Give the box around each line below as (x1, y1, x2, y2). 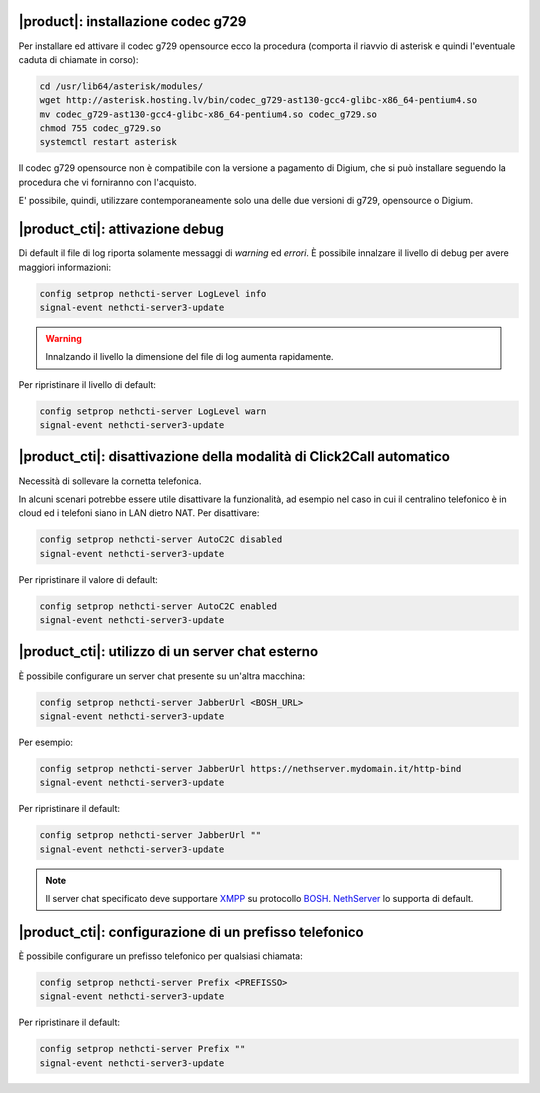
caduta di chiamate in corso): (18, 53, 139, 65)
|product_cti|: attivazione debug (18, 221, 224, 238)
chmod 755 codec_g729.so (39, 123, 162, 134)
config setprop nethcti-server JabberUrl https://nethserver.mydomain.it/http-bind (39, 763, 462, 774)
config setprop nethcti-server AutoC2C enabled (39, 600, 277, 612)
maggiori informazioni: (18, 261, 112, 273)
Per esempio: (18, 736, 74, 748)
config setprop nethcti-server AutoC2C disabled (39, 534, 283, 545)
